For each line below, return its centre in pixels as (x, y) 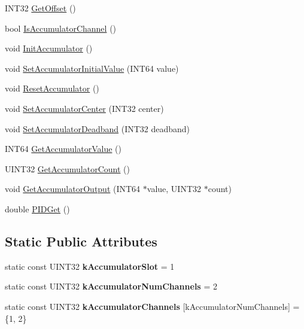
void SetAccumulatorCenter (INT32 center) (84, 108)
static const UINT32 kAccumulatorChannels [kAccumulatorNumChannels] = (152, 306)
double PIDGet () (37, 208)
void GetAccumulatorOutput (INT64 (73, 189)
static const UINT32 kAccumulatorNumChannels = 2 (111, 286)
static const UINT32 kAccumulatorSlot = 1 (90, 266)
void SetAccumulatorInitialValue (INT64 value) (92, 68)
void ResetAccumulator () (52, 88)
